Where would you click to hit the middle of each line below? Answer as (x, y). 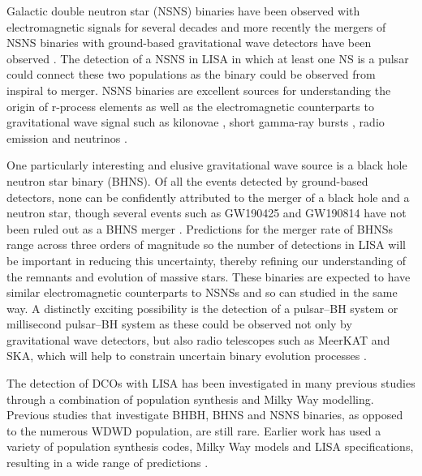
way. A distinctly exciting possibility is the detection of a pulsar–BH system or (202, 308)
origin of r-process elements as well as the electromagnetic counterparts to (190, 106)
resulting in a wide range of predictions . (108, 463)
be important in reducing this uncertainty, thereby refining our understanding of (207, 260)
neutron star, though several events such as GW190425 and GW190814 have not (207, 213)
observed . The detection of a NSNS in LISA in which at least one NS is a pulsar (208, 58)
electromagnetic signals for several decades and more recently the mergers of (196, 26)
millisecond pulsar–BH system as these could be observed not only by (179, 324)
